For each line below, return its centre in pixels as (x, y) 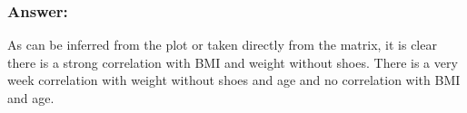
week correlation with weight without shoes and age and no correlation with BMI (234, 80)
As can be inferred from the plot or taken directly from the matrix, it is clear (222, 45)
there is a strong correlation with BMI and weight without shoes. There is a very (233, 62)
